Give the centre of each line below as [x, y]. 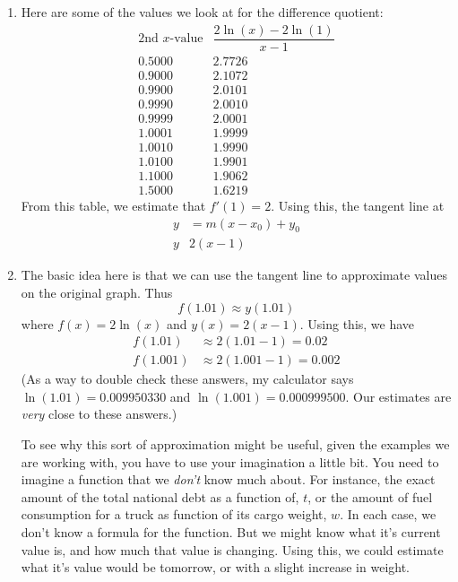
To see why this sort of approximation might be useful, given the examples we [235, 444]
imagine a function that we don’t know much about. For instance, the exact [228, 479]
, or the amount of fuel [370, 496]
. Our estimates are [398, 396]
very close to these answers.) [99, 414]
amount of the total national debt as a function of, [160, 496]
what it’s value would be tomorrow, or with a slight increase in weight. [215, 567]
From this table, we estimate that [113, 205]
